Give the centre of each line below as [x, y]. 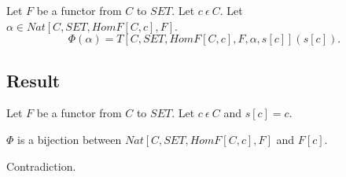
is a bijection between [70, 139]
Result [33, 80]
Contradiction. [41, 166]
